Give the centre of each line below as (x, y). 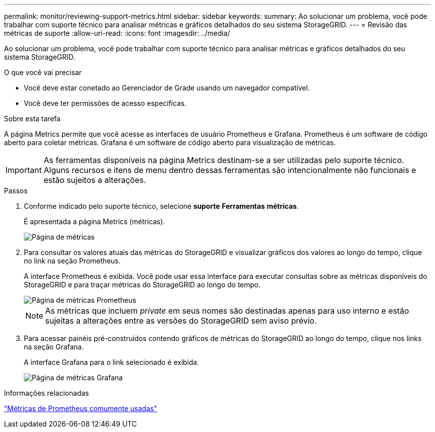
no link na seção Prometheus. (72, 261)
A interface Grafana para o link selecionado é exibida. (111, 362)
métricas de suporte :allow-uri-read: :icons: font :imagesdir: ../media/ (117, 33)
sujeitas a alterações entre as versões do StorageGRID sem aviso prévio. (181, 321)
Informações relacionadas (46, 393)
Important (24, 170)
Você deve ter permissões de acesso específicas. (105, 103)
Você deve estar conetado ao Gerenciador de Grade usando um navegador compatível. (167, 88)
